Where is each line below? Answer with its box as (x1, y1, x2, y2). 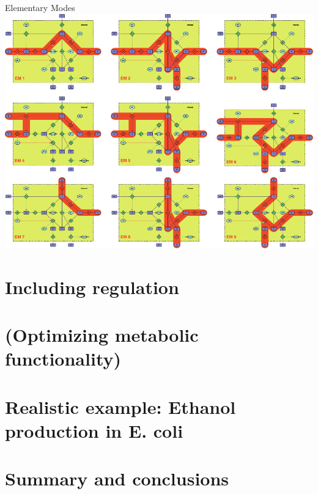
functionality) (5, 346, 122, 371)
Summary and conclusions (5, 466, 229, 491)
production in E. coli (5, 418, 183, 443)
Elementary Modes (5, 1, 75, 13)
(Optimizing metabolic (5, 322, 199, 347)
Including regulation (5, 274, 179, 299)
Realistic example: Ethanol (5, 394, 236, 419)
